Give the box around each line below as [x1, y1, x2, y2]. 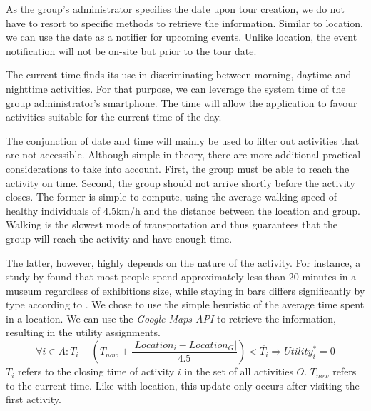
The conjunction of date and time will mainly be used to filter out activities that [6, 133, 360, 148]
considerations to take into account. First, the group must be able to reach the [6, 161, 350, 176]
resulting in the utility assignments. [6, 325, 161, 340]
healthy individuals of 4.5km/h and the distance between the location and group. [6, 203, 360, 218]
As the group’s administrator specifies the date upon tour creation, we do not [6, 1, 345, 16]
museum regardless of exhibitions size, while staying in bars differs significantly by [6, 283, 365, 298]
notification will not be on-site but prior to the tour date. [6, 43, 257, 58]
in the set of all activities [184, 364, 293, 379]
